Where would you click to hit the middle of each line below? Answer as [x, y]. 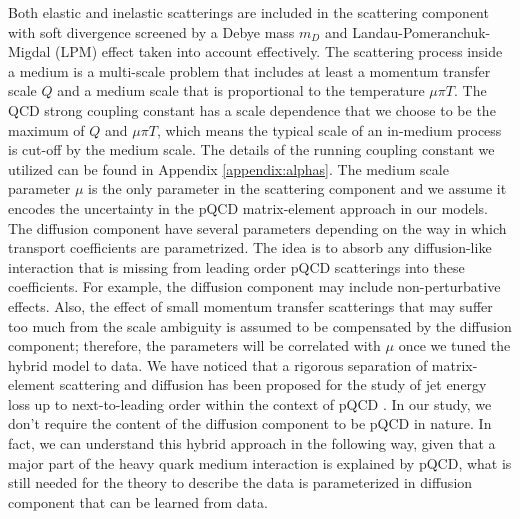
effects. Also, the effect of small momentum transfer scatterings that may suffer [250, 305]
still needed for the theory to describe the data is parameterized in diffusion [240, 482]
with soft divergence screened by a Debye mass [151, 31]
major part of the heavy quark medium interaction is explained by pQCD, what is [260, 462]
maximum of [46, 129]
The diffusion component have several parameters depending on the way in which [257, 227]
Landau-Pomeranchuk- [421, 31]
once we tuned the [454, 345]
